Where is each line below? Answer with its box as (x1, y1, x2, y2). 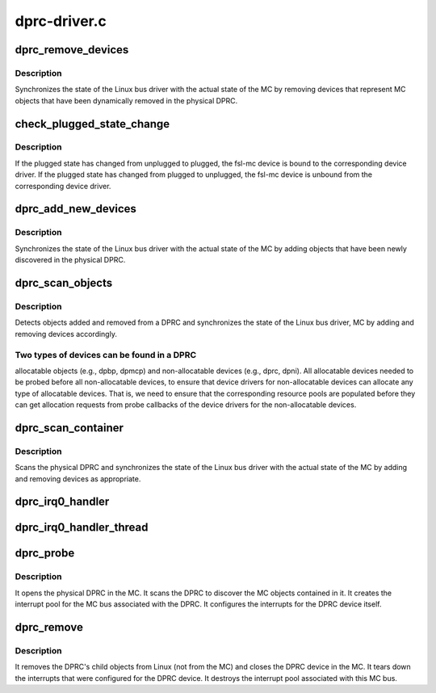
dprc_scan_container (15, 421, 124, 435)
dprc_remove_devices (15, 43, 129, 57)
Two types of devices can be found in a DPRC (15, 349, 197, 360)
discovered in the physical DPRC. (15, 255, 126, 265)
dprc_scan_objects (15, 276, 113, 290)
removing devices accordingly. (15, 329, 117, 338)
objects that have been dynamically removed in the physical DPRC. (15, 95, 238, 105)
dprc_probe (15, 546, 75, 561)
